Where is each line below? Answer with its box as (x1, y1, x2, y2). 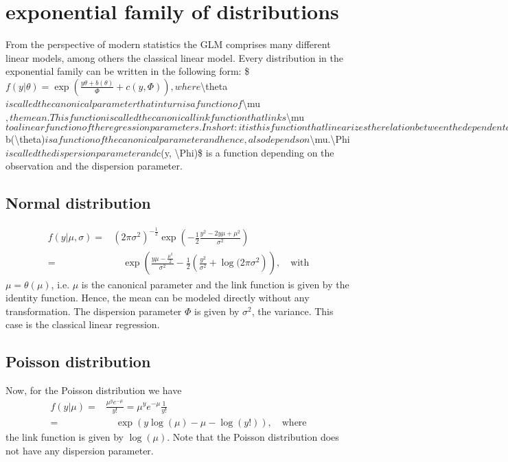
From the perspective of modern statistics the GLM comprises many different (5, 37, 331, 51)
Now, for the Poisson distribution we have (5, 383, 182, 397)
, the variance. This (251, 303, 334, 318)
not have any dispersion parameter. (5, 443, 154, 458)
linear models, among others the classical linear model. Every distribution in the (5, 50, 343, 65)
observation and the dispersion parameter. (5, 159, 183, 173)
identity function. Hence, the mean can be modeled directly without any (5, 290, 310, 305)
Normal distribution (5, 192, 151, 213)
